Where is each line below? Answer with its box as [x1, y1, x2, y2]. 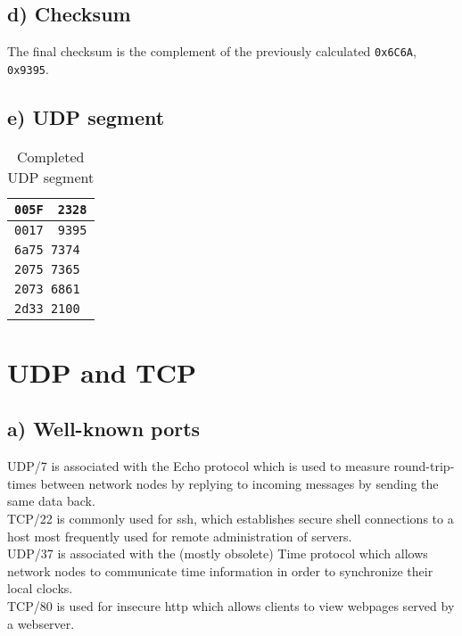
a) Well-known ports [7, 415, 201, 442]
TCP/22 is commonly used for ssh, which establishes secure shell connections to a [7, 509, 454, 528]
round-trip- [393, 457, 455, 475]
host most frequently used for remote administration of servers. [7, 526, 352, 545]
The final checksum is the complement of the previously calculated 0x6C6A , [7, 42, 417, 61]
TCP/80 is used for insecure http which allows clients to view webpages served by [7, 597, 455, 615]
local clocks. [7, 579, 73, 598]
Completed [16, 145, 85, 167]
